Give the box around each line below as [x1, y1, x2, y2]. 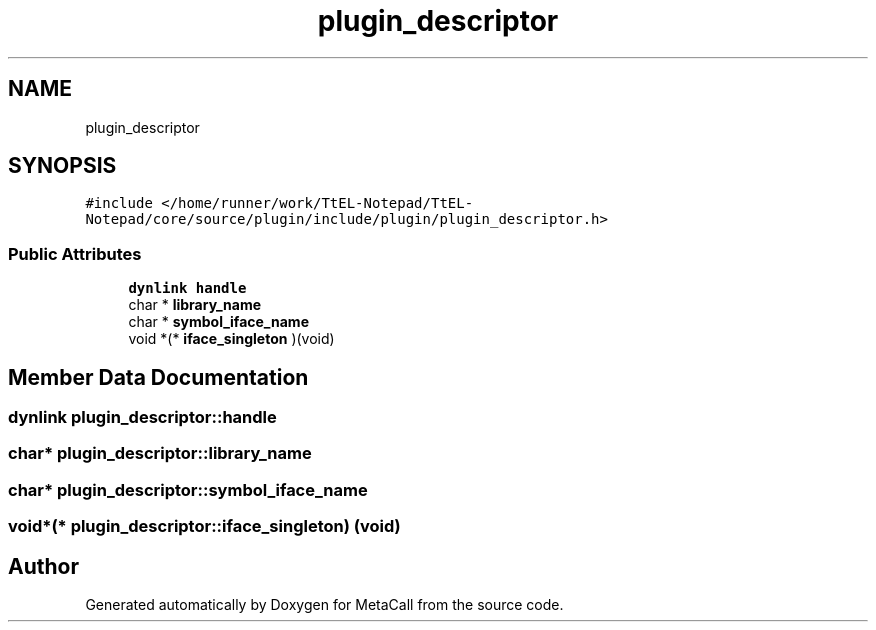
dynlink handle [128, 280, 247, 297]
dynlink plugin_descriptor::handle [8, 407, 277, 428]
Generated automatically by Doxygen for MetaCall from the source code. [85, 596, 564, 613]
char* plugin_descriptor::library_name [8, 443, 312, 464]
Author [8, 553, 79, 579]
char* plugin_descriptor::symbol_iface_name [8, 479, 368, 500]
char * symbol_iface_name [128, 313, 309, 331]
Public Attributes [8, 243, 142, 264]
